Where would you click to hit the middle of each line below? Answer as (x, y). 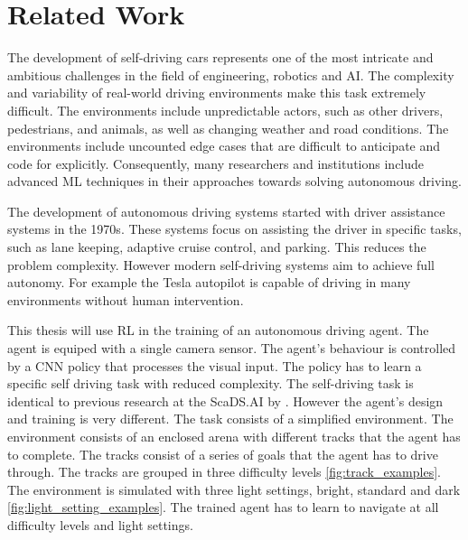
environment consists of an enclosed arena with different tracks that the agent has (234, 436)
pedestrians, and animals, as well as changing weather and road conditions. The (228, 128)
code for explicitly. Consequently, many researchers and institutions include (216, 163)
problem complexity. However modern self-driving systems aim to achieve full (221, 264)
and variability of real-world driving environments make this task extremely (217, 93)
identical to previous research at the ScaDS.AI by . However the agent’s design (225, 400)
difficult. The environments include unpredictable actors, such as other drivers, (225, 110)
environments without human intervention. (126, 299)
